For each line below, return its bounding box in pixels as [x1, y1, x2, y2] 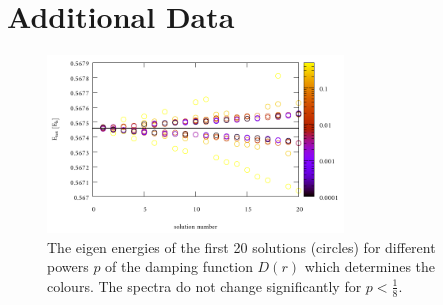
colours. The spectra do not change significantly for [47, 275, 362, 296]
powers [47, 256, 89, 277]
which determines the [304, 256, 436, 277]
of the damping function [105, 256, 253, 277]
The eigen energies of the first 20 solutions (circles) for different [47, 236, 436, 257]
